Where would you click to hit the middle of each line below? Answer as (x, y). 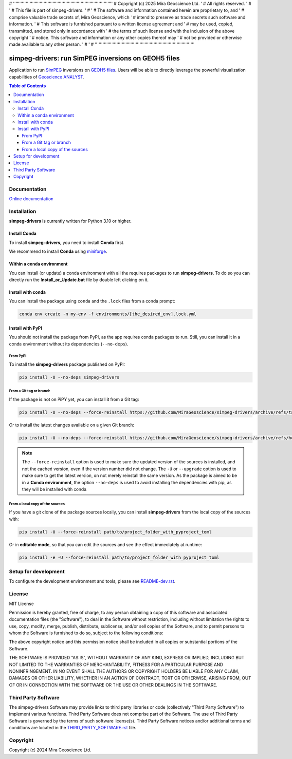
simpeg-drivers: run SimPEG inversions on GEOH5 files (94, 58)
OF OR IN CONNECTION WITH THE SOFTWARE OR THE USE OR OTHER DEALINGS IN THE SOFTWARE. (113, 685)
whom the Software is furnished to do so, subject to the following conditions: (86, 633)
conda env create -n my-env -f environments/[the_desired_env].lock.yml (108, 314)
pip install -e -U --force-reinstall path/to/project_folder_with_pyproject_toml (119, 557)
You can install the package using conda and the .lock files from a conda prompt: (92, 301)
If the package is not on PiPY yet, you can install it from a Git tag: (74, 399)
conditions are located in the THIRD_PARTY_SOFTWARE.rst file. (73, 728)
